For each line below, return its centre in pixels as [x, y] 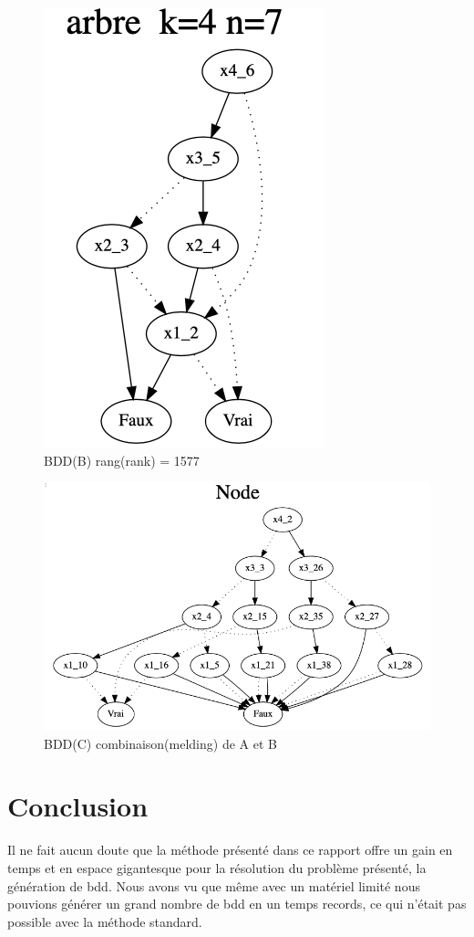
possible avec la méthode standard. [105, 921]
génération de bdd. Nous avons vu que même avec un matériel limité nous [214, 885]
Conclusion [78, 806]
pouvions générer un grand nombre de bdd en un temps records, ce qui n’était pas [237, 904]
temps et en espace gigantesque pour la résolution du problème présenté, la [217, 868]
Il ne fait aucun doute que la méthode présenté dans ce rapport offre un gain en [230, 850]
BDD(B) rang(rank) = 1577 [122, 460]
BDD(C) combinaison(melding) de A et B [160, 743]
